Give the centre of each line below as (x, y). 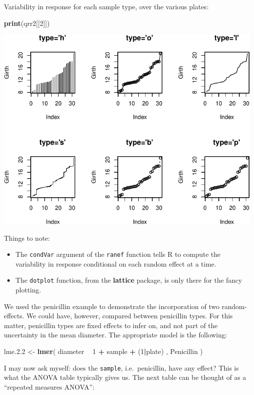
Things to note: (27, 238)
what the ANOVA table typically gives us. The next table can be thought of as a (125, 377)
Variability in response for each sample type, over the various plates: (106, 6)
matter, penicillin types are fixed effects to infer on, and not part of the (111, 325)
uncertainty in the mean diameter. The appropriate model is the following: (116, 335)
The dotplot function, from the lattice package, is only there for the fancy (129, 280)
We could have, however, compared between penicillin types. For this (130, 316)
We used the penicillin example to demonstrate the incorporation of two (112, 306)
